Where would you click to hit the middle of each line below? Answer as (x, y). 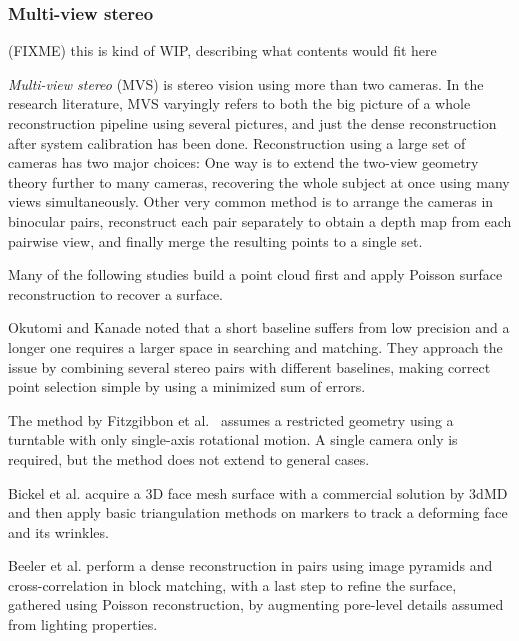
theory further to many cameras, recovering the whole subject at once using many (259, 181)
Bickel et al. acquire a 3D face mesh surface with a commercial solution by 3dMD (258, 492)
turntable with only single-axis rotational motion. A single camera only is (233, 439)
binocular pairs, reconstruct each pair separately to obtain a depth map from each (260, 220)
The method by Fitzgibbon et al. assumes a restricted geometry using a (231, 419)
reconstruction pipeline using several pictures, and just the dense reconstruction (252, 123)
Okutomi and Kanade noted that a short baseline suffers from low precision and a (259, 327)
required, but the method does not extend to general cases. (189, 458)
